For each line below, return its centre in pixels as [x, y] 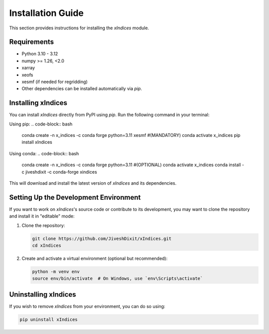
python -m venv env [56, 272]
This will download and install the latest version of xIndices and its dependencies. [93, 183]
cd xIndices [47, 246]
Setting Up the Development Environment [75, 197]
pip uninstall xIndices [49, 319]
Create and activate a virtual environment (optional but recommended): [95, 258]
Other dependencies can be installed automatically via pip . [82, 89]
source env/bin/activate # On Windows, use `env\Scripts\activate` [118, 278]
